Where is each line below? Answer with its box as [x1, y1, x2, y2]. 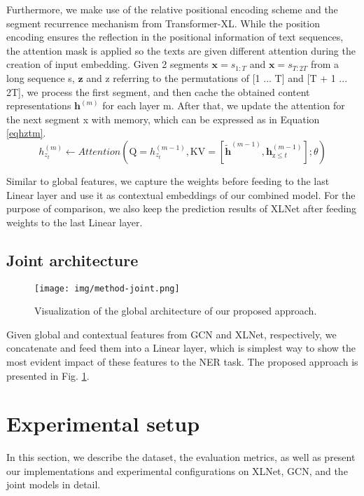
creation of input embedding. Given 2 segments [6, 57, 209, 71]
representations [6, 98, 71, 113]
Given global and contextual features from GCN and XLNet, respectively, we [6, 326, 337, 341]
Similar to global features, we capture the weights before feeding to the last [6, 173, 330, 188]
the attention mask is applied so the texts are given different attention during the [6, 43, 356, 57]
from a [310, 57, 339, 71]
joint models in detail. [6, 477, 101, 492]
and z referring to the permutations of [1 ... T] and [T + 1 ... [86, 70, 348, 85]
